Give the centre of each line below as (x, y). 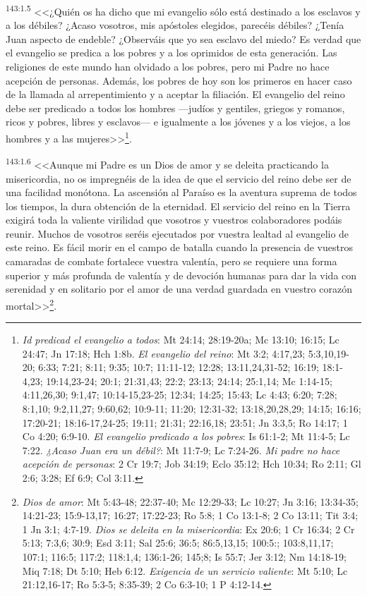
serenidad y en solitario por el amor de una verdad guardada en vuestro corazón (179, 289)
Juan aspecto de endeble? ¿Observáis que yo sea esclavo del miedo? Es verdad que (183, 38)
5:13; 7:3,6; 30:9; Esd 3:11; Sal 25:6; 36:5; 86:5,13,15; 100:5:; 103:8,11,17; (178, 543)
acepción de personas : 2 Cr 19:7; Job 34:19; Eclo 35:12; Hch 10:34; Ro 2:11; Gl (192, 464)
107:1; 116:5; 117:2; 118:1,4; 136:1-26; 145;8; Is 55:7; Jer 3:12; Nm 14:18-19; (184, 557)
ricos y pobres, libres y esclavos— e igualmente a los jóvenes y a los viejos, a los (178, 122)
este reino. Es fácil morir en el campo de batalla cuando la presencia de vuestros (179, 247)
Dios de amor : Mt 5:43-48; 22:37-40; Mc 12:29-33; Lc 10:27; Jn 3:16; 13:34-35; (190, 501)
